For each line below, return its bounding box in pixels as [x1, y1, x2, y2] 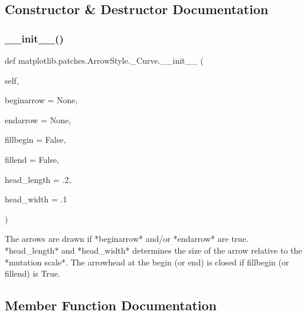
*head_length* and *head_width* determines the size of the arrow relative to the [5, 244, 302, 256]
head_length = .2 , [5, 173, 71, 185]
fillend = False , [5, 153, 60, 165]
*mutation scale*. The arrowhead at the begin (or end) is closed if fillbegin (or [5, 255, 289, 268]
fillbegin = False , [5, 133, 66, 146]
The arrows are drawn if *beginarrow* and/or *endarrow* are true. [5, 232, 249, 245]
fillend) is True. [5, 267, 60, 280]
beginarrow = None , [5, 94, 78, 106]
